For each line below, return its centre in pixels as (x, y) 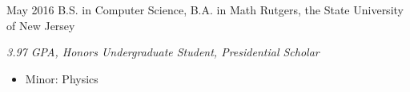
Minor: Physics (62, 78)
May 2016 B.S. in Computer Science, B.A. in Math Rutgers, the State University (205, 10)
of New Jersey (41, 25)
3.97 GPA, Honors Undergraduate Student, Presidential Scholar (163, 52)
